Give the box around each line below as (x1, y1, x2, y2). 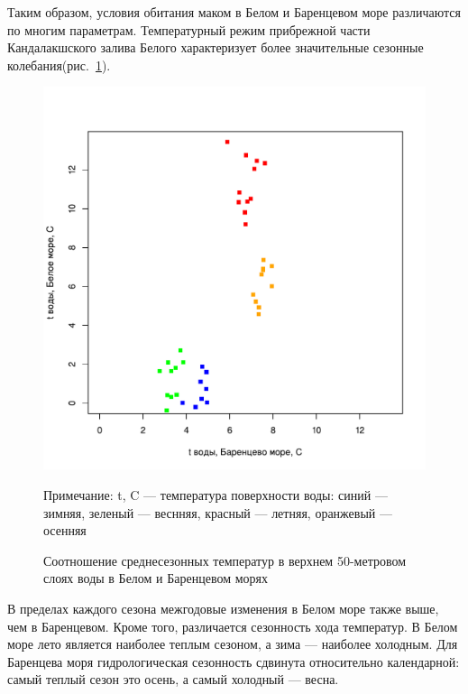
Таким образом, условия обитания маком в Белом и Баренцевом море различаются (7, 3, 461, 21)
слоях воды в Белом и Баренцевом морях (43, 569, 268, 588)
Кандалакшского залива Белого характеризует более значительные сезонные (7, 38, 424, 57)
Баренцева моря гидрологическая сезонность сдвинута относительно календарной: (7, 652, 460, 671)
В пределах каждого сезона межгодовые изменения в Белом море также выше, (7, 598, 439, 617)
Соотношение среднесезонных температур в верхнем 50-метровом (43, 551, 407, 569)
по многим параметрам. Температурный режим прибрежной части (7, 20, 371, 39)
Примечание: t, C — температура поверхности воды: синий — (43, 485, 388, 504)
